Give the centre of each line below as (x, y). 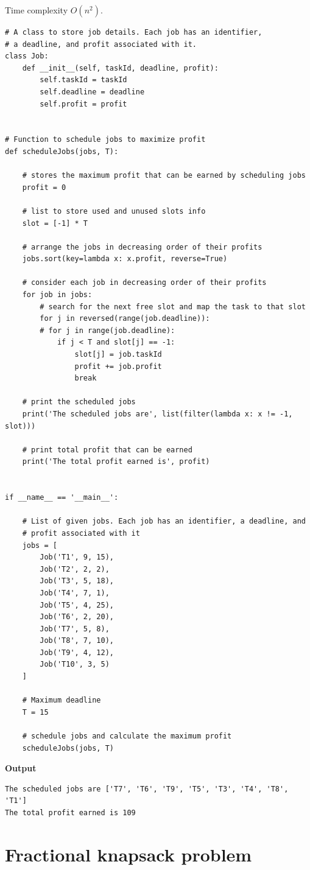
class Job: (27, 56)
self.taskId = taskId (83, 80)
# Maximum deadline (62, 700)
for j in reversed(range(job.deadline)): (125, 319)
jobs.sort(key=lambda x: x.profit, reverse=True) (125, 259)
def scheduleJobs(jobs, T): (62, 151)
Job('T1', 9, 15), (77, 557)
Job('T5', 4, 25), (77, 605)
